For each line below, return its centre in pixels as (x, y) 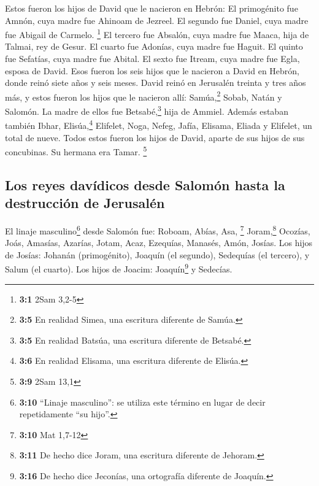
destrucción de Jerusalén (85, 203)
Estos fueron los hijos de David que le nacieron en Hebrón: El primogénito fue (152, 8)
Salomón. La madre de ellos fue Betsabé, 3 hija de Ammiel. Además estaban (147, 110)
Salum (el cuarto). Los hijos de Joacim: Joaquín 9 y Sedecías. (119, 268)
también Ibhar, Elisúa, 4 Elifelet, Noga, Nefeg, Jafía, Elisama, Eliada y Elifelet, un (159, 124)
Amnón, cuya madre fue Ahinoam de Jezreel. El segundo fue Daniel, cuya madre (157, 20)
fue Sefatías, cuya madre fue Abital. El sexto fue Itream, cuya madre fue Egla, (152, 59)
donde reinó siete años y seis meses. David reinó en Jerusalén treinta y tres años (156, 83)
